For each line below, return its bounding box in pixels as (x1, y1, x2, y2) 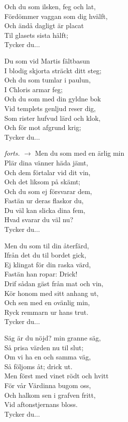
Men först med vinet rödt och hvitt (4, 371, 109, 381)
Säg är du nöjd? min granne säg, (4, 333, 101, 342)
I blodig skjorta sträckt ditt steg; (4, 65, 101, 75)
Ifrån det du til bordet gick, (4, 250, 86, 260)
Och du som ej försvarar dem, (4, 186, 92, 196)
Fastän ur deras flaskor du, (4, 195, 84, 206)
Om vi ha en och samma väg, (4, 352, 91, 362)
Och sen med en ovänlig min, (4, 297, 90, 308)
